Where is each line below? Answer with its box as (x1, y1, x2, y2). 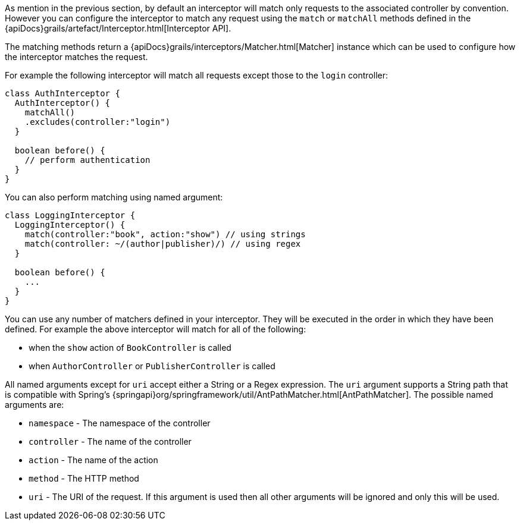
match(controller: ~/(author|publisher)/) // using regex (24, 239, 301, 249)
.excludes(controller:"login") (24, 117, 171, 127)
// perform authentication (24, 155, 151, 165)
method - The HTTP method (29, 473, 139, 483)
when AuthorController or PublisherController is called (29, 361, 275, 371)
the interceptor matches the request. (5, 52, 148, 62)
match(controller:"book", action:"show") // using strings (24, 230, 306, 239)
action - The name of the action (29, 455, 158, 465)
